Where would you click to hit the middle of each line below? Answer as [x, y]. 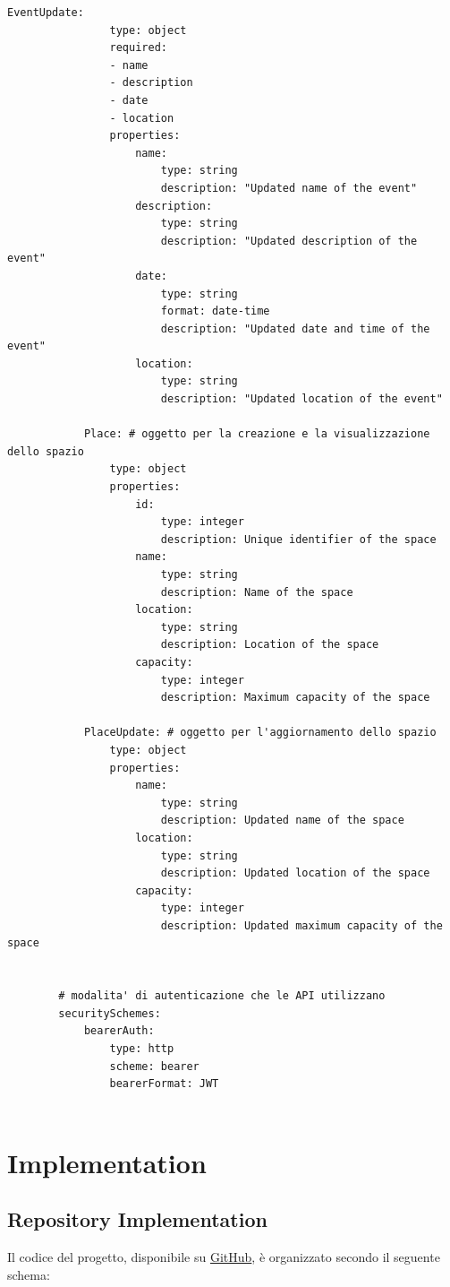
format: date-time [215, 311]
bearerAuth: [119, 1031]
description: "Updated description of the [289, 241]
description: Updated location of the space [295, 873]
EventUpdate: [46, 13]
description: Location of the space [270, 645]
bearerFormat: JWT [164, 1084]
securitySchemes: [110, 1013]
